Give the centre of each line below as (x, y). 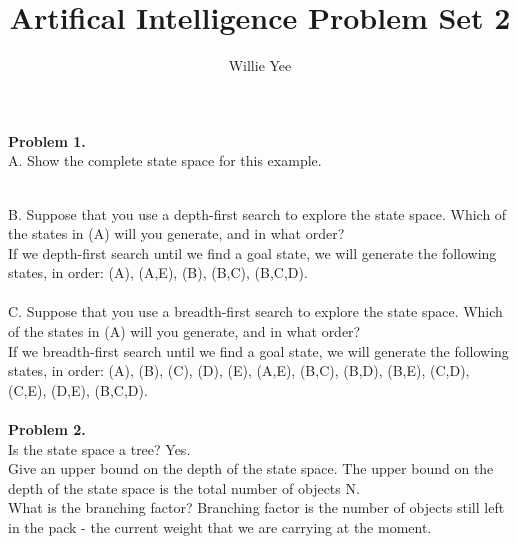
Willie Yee (260, 65)
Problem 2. (47, 429)
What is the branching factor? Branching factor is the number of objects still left (256, 507)
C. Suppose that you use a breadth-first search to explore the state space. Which (255, 311)
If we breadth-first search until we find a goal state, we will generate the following (258, 350)
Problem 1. (47, 140)
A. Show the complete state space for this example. (165, 160)
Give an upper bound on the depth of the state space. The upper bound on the (251, 468)
